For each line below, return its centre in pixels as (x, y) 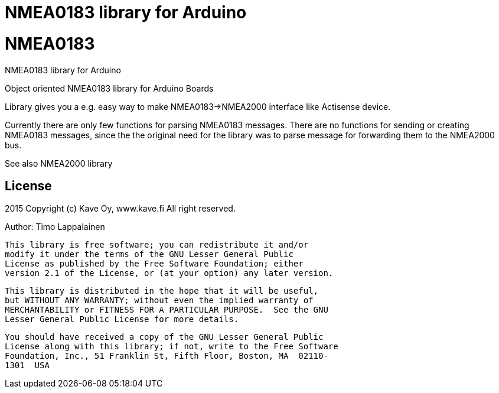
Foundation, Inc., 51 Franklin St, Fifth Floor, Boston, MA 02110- (167, 356)
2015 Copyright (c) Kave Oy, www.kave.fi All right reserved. (120, 209)
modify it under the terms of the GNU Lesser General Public (149, 254)
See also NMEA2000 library (59, 163)
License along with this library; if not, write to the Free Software (172, 347)
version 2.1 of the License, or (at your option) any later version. (169, 273)
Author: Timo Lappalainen (55, 227)
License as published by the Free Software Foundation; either (154, 264)
